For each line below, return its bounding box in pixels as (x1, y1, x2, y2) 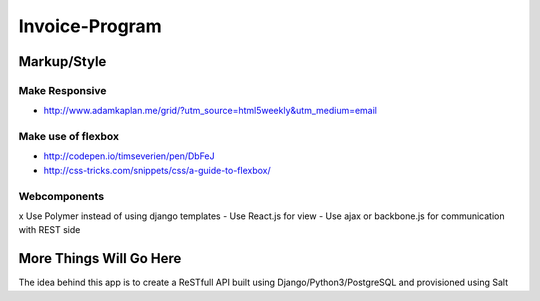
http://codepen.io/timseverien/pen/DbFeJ (43, 150, 215, 162)
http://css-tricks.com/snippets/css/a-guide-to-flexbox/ (43, 164, 272, 176)
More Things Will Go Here (18, 250, 182, 267)
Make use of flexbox (18, 130, 120, 144)
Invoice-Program (18, 15, 162, 37)
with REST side (18, 224, 81, 236)
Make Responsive (18, 83, 107, 97)
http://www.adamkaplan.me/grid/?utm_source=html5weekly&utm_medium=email (43, 105, 378, 117)
